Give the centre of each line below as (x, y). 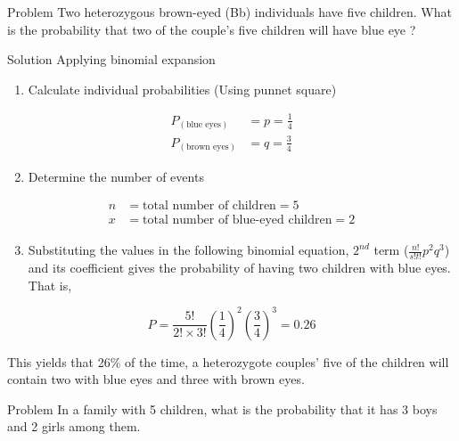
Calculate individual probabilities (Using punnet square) (182, 89)
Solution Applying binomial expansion (111, 59)
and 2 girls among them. (74, 426)
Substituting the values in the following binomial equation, (189, 250)
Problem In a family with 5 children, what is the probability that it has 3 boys (222, 408)
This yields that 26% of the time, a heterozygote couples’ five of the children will (228, 361)
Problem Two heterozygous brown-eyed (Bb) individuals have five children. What (229, 12)
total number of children (209, 206)
